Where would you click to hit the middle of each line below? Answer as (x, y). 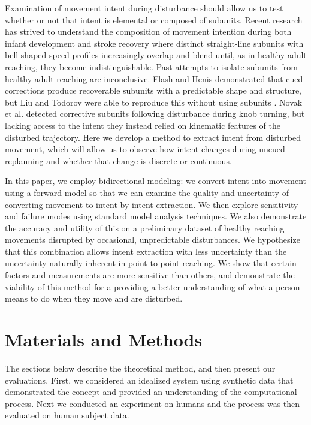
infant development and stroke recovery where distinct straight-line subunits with (154, 43)
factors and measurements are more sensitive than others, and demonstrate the (150, 275)
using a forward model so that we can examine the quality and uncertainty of (147, 192)
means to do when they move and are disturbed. (94, 298)
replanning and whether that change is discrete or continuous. (118, 160)
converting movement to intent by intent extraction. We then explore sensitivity (152, 204)
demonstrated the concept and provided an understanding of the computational (151, 392)
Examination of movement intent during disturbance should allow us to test (144, 8)
